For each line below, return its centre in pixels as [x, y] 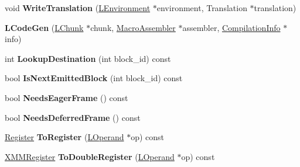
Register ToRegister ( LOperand [64, 137]
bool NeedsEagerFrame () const [67, 97]
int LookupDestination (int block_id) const [88, 58]
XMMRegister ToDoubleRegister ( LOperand [90, 156]
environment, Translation [202, 8]
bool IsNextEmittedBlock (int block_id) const [94, 78]
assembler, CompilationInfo [231, 27]
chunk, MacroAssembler [133, 27]
